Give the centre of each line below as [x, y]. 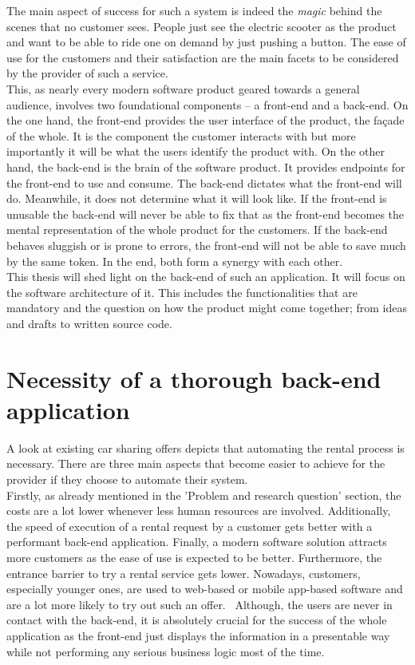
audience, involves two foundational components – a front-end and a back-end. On [207, 104]
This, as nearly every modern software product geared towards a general [183, 88]
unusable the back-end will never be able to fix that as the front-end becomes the [206, 214]
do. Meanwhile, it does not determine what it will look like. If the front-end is [197, 198]
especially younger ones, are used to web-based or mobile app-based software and [205, 589]
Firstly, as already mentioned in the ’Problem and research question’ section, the [204, 495]
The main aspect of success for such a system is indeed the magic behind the [194, 10]
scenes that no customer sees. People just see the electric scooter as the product [202, 26]
